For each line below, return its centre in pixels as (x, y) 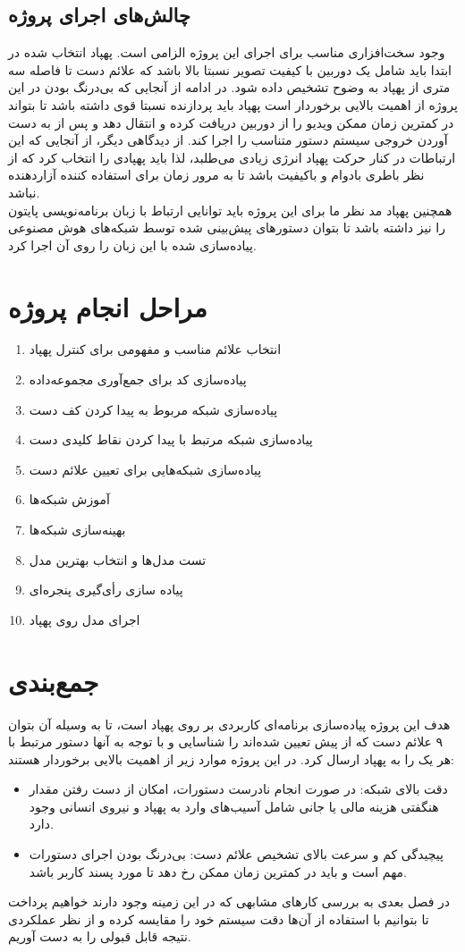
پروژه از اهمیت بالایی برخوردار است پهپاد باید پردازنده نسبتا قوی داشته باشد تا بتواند (233, 104)
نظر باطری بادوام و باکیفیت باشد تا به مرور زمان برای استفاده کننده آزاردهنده (216, 175)
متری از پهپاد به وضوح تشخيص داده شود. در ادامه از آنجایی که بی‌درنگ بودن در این (229, 87)
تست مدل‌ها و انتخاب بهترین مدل (118, 559)
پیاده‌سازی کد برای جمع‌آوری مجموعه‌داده (138, 379)
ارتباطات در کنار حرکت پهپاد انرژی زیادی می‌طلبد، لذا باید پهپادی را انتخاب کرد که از (232, 157)
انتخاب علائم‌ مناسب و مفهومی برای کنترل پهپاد (155, 349)
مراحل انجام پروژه (108, 306)
